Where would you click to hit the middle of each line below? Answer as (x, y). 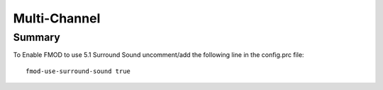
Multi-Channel (57, 18)
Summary (37, 37)
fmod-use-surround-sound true (78, 71)
